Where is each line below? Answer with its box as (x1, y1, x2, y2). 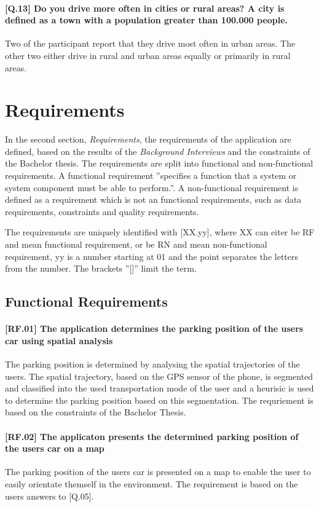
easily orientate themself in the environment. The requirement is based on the (5, 477, 298, 490)
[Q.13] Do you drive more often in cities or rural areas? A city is (5, 1, 285, 14)
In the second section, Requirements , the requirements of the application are (5, 133, 291, 146)
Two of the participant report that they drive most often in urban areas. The (5, 37, 296, 50)
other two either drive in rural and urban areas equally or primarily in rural (5, 49, 291, 61)
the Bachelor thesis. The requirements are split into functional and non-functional (5, 157, 313, 170)
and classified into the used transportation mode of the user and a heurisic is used (5, 382, 314, 395)
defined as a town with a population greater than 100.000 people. (5, 14, 288, 26)
